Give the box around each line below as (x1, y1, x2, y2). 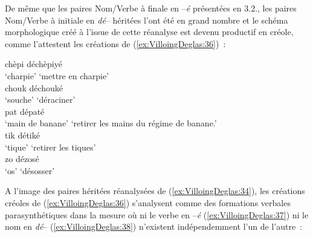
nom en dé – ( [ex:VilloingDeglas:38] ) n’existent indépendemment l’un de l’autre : (5, 220, 302, 233)
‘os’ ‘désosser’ (5, 164, 55, 177)
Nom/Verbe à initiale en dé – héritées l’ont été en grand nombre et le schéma (5, 13, 288, 26)
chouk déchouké (5, 81, 63, 94)
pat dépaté (5, 105, 45, 117)
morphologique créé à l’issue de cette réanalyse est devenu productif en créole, (5, 25, 294, 38)
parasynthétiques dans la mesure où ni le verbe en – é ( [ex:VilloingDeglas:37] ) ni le (5, 208, 309, 221)
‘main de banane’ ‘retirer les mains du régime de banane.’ (5, 117, 217, 129)
